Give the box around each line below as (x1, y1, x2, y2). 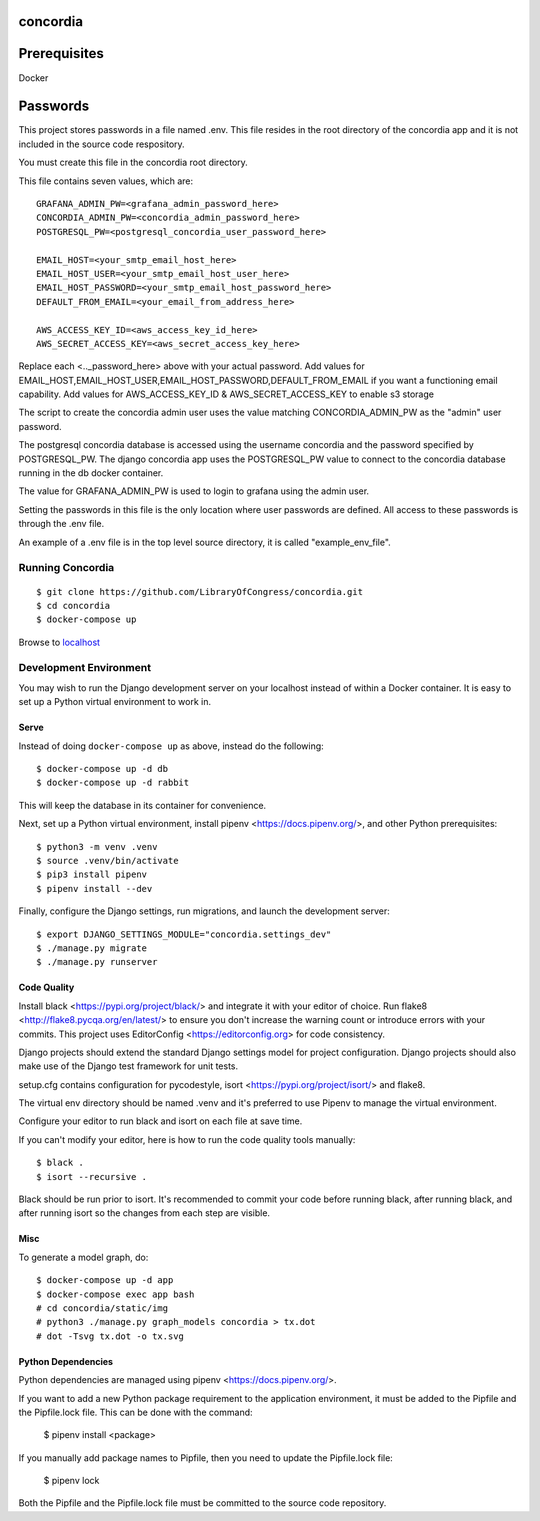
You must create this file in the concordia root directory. (18, 156, 249, 169)
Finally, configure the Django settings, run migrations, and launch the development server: (18, 905, 390, 917)
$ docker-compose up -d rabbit (36, 777, 190, 789)
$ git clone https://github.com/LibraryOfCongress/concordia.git (36, 586, 364, 597)
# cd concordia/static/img (36, 1302, 169, 1314)
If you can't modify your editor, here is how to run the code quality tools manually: (18, 1133, 356, 1145)
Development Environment (18, 661, 152, 675)
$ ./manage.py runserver (36, 956, 158, 968)
